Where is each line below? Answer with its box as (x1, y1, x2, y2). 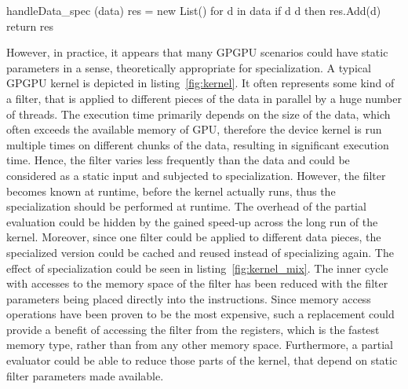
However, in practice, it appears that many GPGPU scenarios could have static (6, 44, 388, 61)
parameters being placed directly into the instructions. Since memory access (6, 290, 371, 306)
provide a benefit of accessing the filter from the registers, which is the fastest (6, 321, 380, 337)
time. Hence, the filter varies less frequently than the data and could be (6, 152, 350, 168)
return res (6, 17, 54, 34)
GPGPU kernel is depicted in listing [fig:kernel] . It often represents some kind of (6, 75, 395, 91)
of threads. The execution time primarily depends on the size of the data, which (6, 105, 391, 122)
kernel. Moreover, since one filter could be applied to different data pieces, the (6, 229, 381, 245)
